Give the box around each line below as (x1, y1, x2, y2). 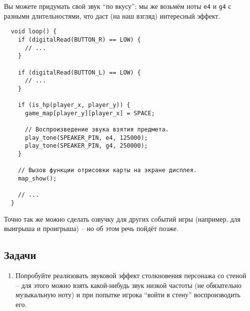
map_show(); (18, 175, 57, 182)
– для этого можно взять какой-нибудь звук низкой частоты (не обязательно (15, 280, 242, 290)
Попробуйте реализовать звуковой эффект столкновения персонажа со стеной (15, 270, 247, 281)
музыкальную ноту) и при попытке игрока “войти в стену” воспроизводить (15, 289, 241, 300)
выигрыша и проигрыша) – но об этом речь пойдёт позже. (4, 223, 178, 233)
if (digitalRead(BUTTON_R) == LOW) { (18, 36, 141, 43)
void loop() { (11, 28, 57, 35)
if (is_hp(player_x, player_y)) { (18, 102, 130, 109)
